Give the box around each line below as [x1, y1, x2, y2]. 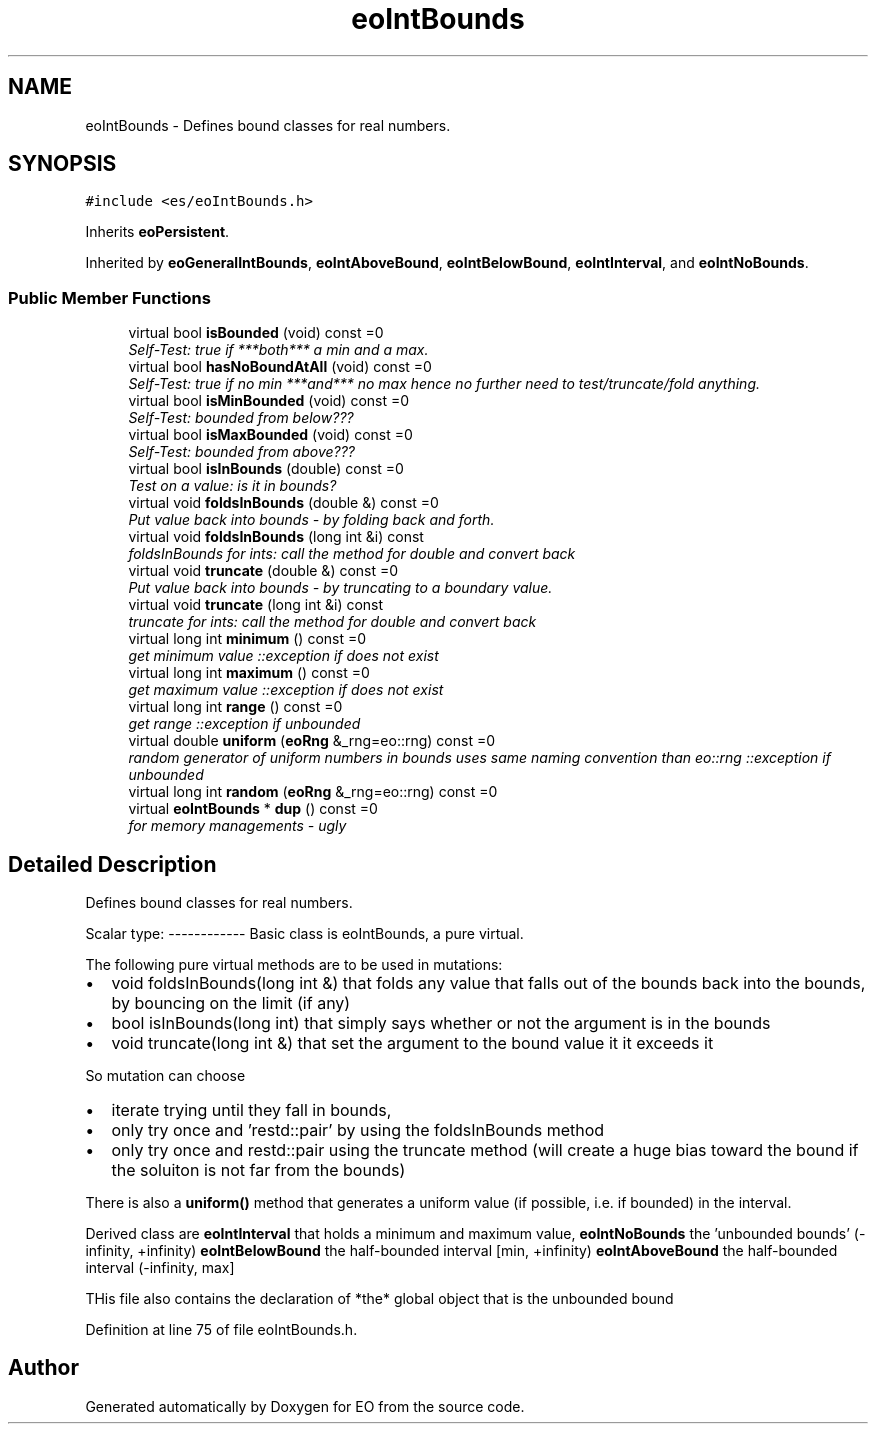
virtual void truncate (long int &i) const [128, 596, 384, 614]
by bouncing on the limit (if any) [111, 993, 351, 1014]
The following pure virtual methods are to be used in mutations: [85, 956, 503, 974]
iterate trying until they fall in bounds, [111, 1100, 392, 1121]
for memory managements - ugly [128, 817, 347, 835]
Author [8, 1355, 79, 1381]
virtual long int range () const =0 [128, 698, 343, 716]
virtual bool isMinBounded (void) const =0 [128, 392, 410, 410]
